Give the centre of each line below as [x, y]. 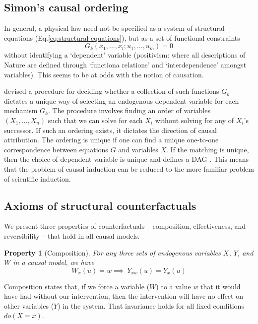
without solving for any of [194, 120]
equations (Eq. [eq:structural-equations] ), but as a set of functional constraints [122, 37]
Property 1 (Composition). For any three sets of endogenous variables [112, 252]
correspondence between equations [56, 149]
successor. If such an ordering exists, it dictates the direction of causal [110, 130]
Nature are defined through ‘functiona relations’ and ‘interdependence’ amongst [125, 64]
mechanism [21, 110]
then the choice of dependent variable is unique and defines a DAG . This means [126, 159]
